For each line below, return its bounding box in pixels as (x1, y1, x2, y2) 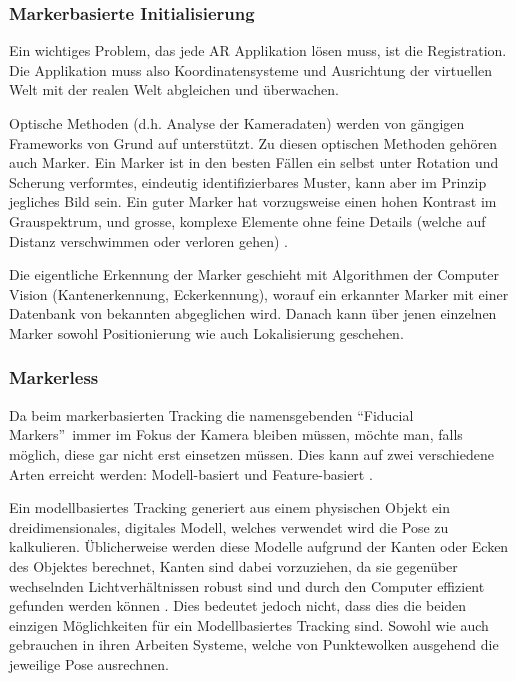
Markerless (9, 365, 99, 390)
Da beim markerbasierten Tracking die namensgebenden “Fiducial (9, 404, 414, 425)
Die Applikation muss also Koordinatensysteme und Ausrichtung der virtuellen (9, 59, 493, 80)
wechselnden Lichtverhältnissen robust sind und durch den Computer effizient (9, 575, 485, 596)
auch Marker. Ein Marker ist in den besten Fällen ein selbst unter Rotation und (9, 152, 499, 173)
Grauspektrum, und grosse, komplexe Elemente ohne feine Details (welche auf (9, 210, 486, 231)
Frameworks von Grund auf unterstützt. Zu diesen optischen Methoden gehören (9, 132, 498, 153)
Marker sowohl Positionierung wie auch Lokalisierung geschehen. (9, 322, 404, 343)
